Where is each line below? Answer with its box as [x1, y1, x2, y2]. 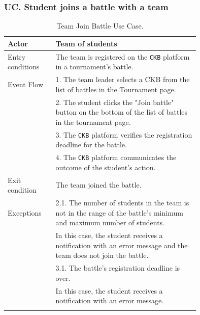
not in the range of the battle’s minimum [55, 207, 183, 218]
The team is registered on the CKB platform [55, 51, 190, 62]
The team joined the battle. [55, 179, 142, 190]
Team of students [55, 38, 117, 48]
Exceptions [8, 207, 42, 218]
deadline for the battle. [55, 139, 127, 150]
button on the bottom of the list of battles [55, 107, 188, 117]
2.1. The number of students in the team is [55, 197, 189, 208]
